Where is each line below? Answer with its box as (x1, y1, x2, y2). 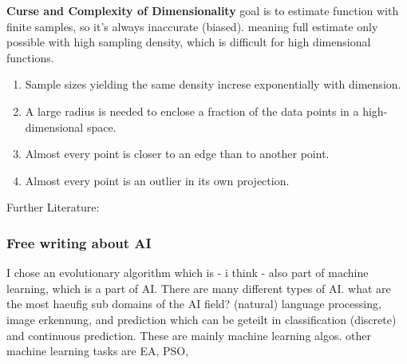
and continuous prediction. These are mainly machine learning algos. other (6, 326, 371, 343)
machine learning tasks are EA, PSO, (6, 342, 189, 359)
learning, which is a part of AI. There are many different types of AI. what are (6, 279, 391, 296)
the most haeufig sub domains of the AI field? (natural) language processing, (6, 295, 381, 312)
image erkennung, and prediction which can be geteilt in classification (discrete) (6, 311, 397, 327)
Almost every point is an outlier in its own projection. (25, 172, 290, 188)
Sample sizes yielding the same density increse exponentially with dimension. (25, 76, 401, 93)
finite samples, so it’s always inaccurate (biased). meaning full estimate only (6, 18, 378, 34)
